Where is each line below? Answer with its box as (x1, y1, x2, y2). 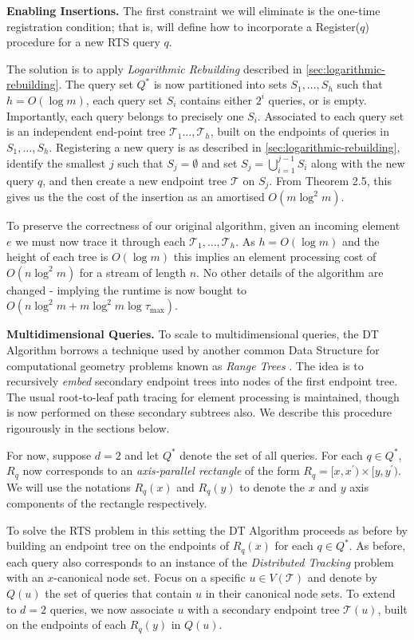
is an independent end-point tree (6, 123, 166, 140)
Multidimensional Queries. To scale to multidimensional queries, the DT (6, 326, 379, 342)
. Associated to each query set (257, 107, 404, 124)
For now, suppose (6, 446, 92, 463)
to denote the (239, 478, 306, 495)
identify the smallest (6, 154, 106, 171)
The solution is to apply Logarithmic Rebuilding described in (6, 60, 302, 77)
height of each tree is (6, 248, 108, 265)
